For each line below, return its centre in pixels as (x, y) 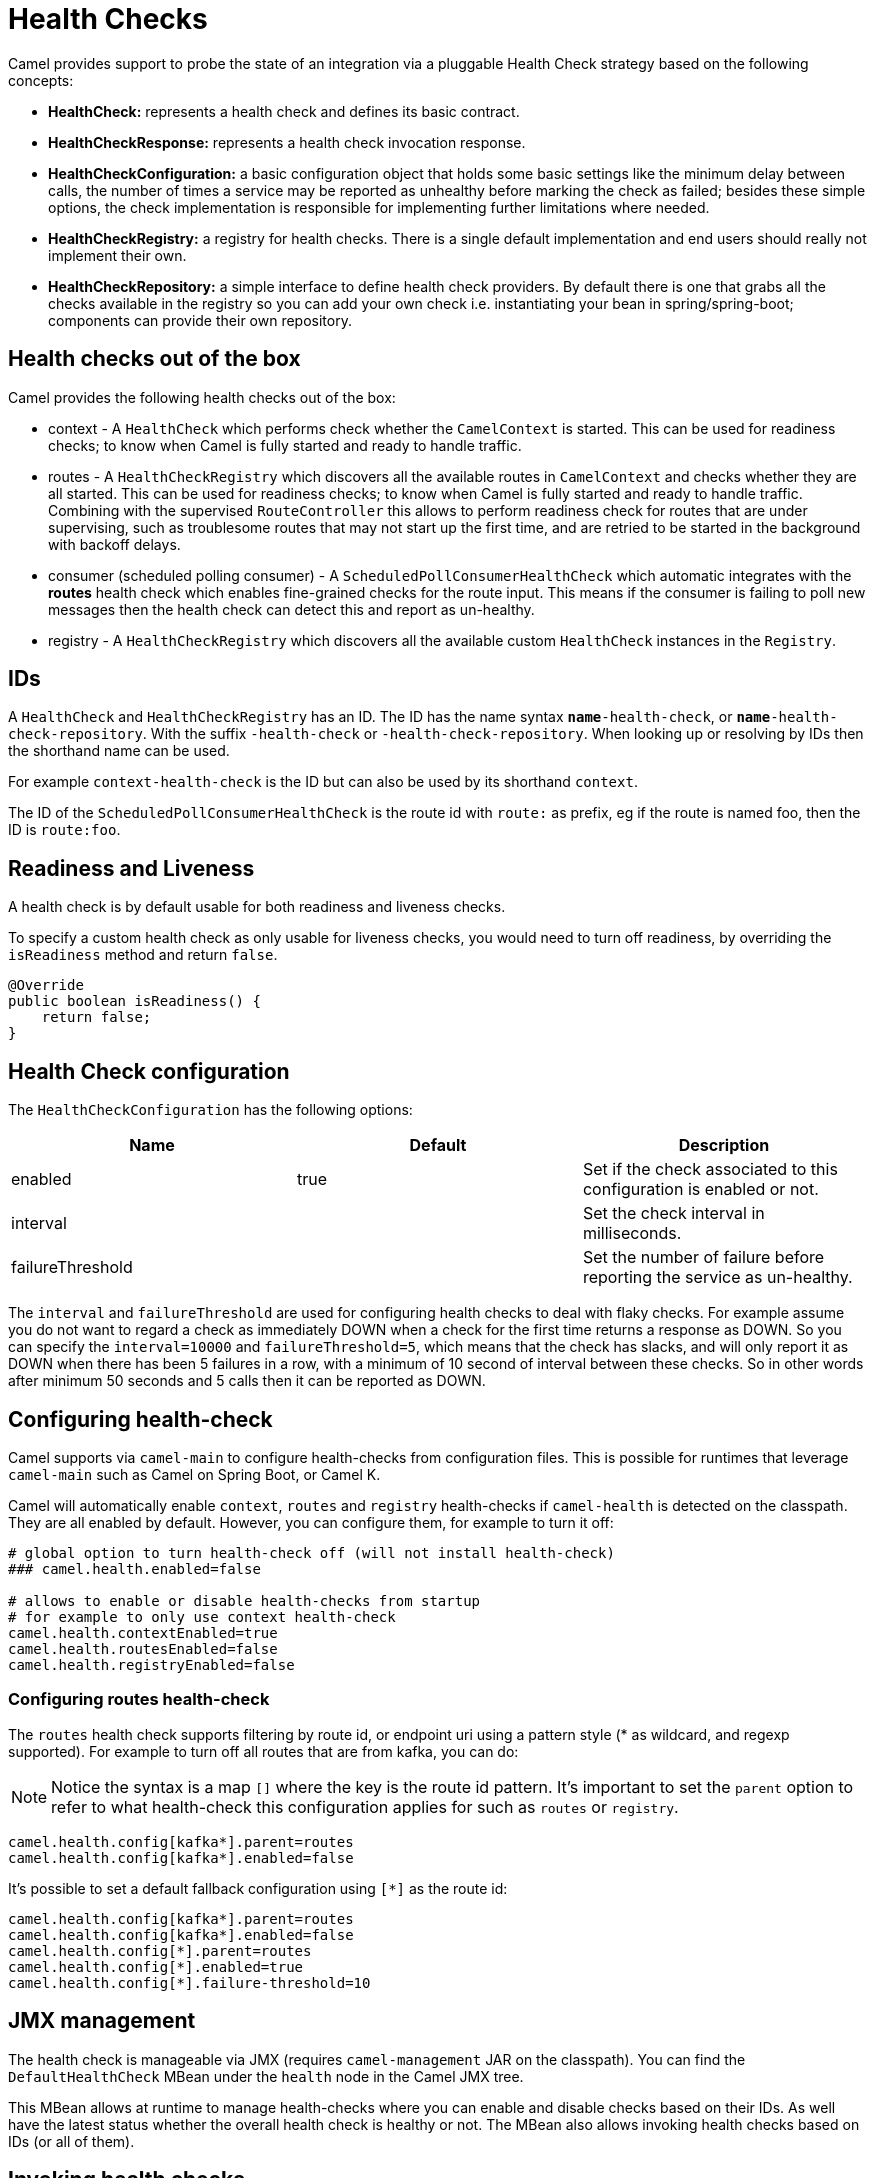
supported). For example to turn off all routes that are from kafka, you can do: (263, 1751)
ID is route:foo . (64, 830)
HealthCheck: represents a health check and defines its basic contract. (284, 111)
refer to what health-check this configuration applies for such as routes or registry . (365, 1806)
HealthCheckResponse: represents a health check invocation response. (287, 142)
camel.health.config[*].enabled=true (156, 1966)
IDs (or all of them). (71, 2141)
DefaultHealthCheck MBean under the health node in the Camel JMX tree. (266, 2076)
